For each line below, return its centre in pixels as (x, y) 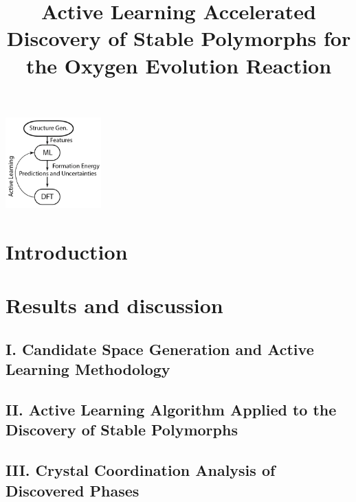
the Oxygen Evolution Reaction (179, 65)
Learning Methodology (88, 369)
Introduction (67, 251)
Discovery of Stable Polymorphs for (179, 38)
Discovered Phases (73, 490)
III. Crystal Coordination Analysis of (141, 470)
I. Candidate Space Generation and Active (160, 349)
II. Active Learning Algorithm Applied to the (171, 409)
